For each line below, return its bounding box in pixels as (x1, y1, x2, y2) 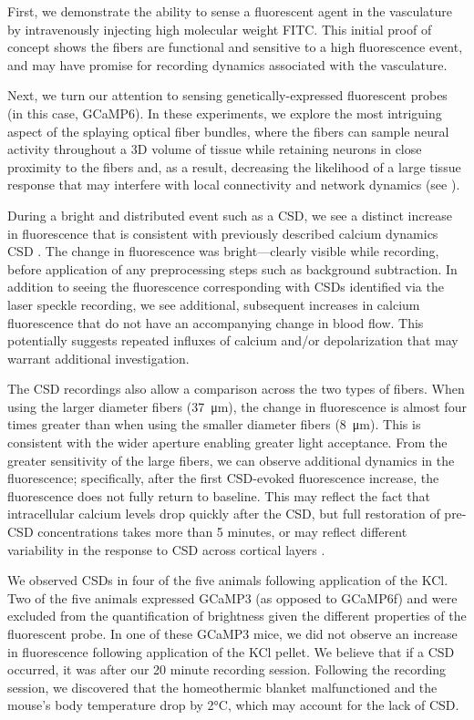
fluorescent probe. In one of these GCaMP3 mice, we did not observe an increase (7, 624, 458, 643)
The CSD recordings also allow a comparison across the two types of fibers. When (7, 379, 465, 398)
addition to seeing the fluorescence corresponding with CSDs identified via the (7, 277, 444, 296)
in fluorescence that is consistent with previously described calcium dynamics (7, 223, 438, 242)
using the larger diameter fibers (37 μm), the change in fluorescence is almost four (7, 396, 467, 416)
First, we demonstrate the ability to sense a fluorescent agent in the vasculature (7, 2, 453, 20)
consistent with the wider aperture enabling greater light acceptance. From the (7, 433, 448, 452)
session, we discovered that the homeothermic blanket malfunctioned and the (7, 677, 438, 696)
